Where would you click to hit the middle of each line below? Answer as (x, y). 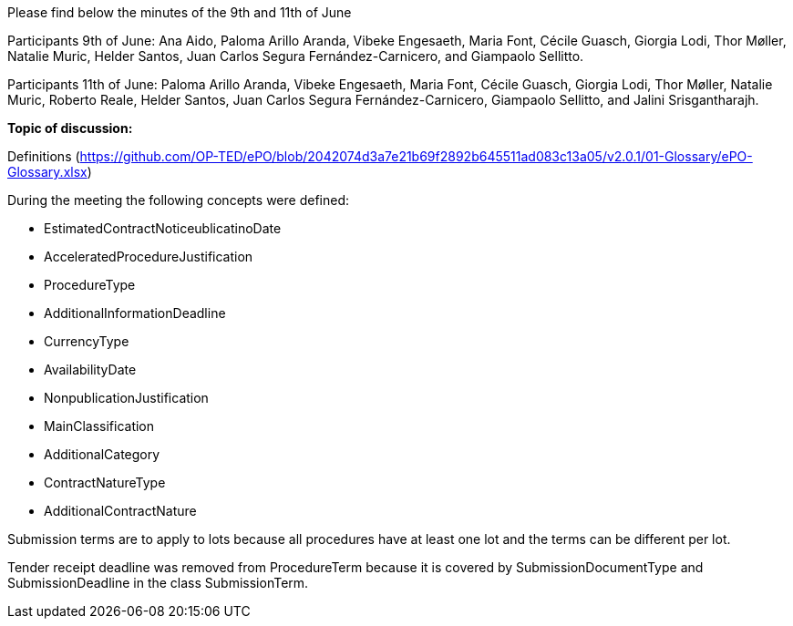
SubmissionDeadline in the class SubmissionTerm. (158, 583)
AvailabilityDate (90, 369)
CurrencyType (87, 341)
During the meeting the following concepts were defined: (178, 200)
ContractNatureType (105, 482)
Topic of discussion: (70, 128)
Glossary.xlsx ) (50, 172)
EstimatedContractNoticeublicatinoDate (163, 228)
